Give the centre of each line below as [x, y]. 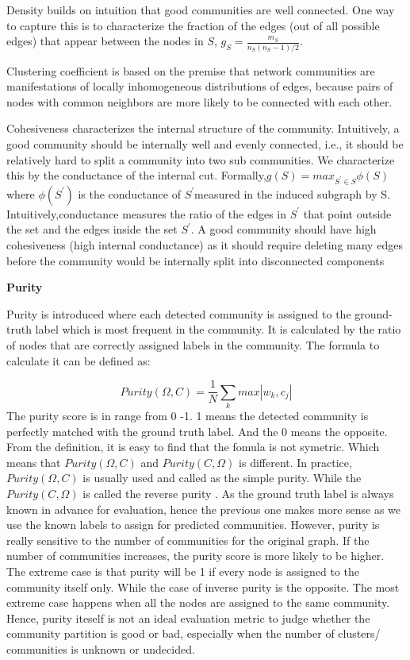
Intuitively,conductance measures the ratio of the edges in [147, 213]
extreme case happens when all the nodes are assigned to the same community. [198, 602]
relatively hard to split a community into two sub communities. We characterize [201, 159]
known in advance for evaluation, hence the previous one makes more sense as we [204, 509]
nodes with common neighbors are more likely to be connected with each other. [199, 101]
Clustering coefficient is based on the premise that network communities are [191, 70]
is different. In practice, [295, 462]
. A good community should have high [284, 229]
